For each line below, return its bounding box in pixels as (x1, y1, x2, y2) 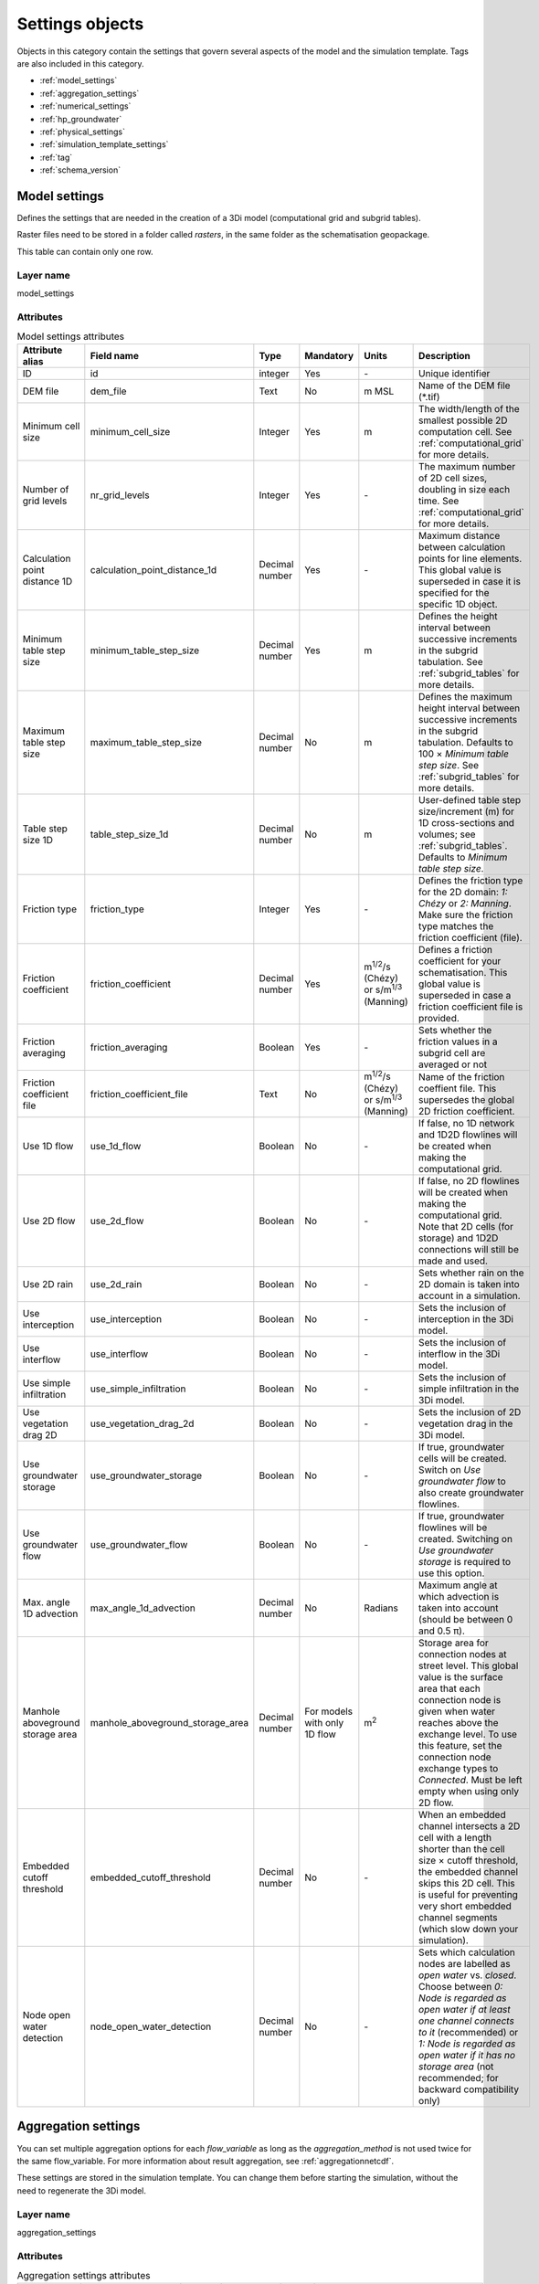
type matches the (418, 920, 494, 933)
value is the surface (418, 1671, 503, 1684)
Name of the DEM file (418, 379, 511, 392)
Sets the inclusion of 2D (418, 1406, 522, 1419)
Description (418, 350, 470, 363)
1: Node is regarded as (418, 2037, 516, 2050)
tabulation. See (418, 656, 483, 669)
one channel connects (418, 2014, 515, 2027)
